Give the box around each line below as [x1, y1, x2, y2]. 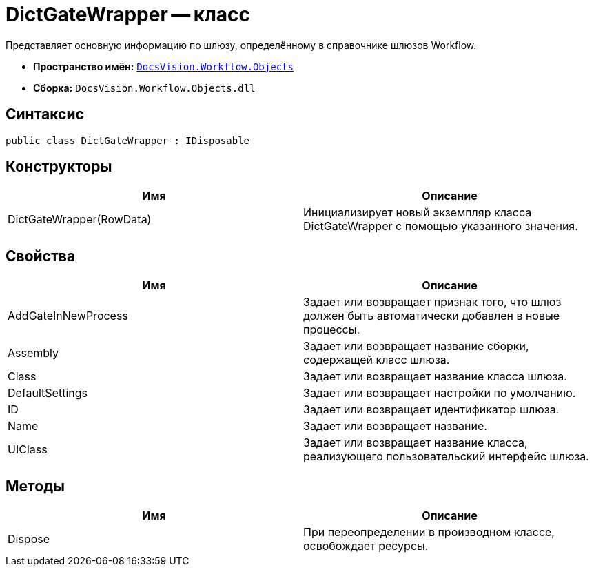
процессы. [303, 323, 360, 337]
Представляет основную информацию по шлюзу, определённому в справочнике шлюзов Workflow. [6, 39, 477, 51]
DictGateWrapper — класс [6, 3, 251, 26]
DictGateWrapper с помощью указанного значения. [303, 219, 578, 234]
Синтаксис [6, 105, 84, 123]
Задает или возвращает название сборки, [303, 339, 529, 354]
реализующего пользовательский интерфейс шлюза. [303, 449, 589, 464]
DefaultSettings [8, 386, 88, 400]
